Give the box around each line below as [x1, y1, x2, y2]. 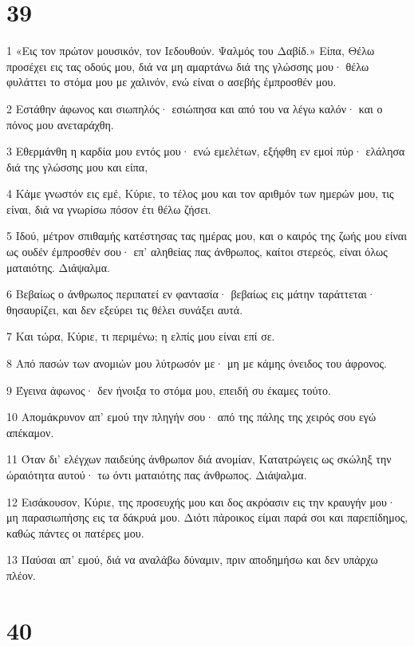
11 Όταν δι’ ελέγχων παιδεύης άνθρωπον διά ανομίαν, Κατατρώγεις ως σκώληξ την [6, 451, 392, 467]
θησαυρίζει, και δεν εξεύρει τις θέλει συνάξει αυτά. [6, 301, 243, 317]
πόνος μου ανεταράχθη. [6, 116, 114, 132]
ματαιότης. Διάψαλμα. [6, 258, 110, 275]
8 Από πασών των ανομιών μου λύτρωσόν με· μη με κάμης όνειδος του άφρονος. [6, 355, 387, 372]
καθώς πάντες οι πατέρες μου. [6, 524, 144, 541]
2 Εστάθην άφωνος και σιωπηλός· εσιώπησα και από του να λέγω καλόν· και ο [6, 100, 383, 116]
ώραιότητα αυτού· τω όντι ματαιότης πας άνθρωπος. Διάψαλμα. [6, 467, 307, 483]
